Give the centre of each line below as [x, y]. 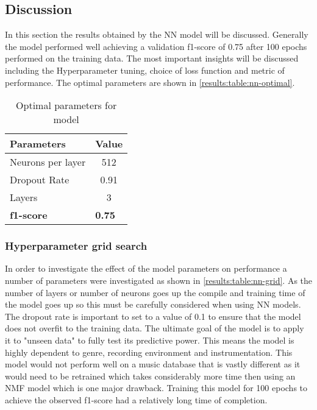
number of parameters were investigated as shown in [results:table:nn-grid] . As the [159, 280]
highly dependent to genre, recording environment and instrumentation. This [149, 352]
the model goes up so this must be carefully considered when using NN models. [153, 304]
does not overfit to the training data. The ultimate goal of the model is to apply [155, 328]
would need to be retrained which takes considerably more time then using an [150, 376]
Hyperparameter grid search [76, 246]
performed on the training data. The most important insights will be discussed [152, 58]
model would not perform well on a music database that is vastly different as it [153, 364]
